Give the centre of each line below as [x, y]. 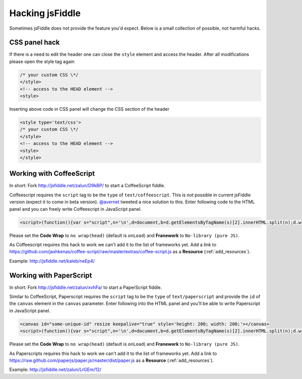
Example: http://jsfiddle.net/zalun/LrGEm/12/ [55, 369]
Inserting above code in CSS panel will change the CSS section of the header [89, 109]
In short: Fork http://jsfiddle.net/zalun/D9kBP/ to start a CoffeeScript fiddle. [87, 186]
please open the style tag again [42, 61]
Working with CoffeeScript [52, 174]
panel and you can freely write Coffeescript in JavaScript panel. [75, 209]
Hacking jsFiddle [45, 13]
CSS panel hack [34, 43]
